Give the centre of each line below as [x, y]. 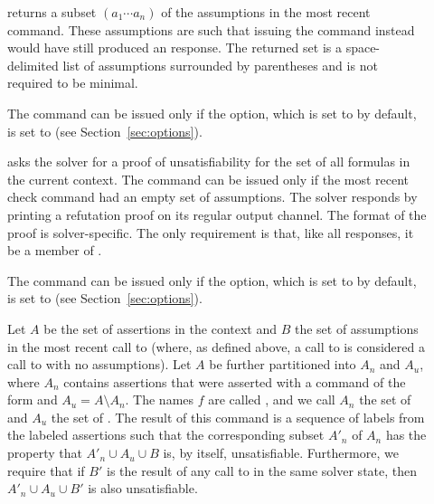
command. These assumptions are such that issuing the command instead [211, 29]
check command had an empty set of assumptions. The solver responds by [212, 197]
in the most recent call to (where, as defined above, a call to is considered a [216, 346]
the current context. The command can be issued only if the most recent [208, 179]
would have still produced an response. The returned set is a [175, 48]
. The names [160, 399]
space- [363, 48]
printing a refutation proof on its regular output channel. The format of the [217, 214]
